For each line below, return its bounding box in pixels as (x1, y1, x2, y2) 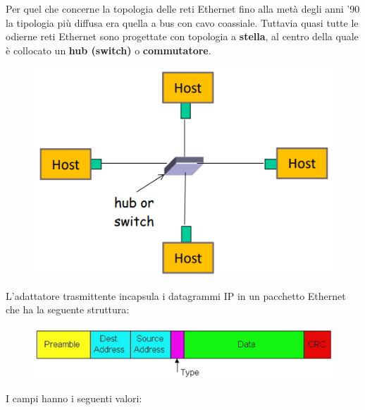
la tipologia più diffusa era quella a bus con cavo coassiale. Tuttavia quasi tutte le (6, 15, 359, 30)
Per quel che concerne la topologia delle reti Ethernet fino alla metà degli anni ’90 (6, 1, 360, 16)
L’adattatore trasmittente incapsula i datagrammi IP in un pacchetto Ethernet (6, 288, 346, 303)
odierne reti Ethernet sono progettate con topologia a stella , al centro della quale (6, 29, 359, 44)
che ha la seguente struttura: (6, 302, 130, 317)
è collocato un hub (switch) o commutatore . (6, 42, 211, 57)
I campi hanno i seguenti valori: (6, 390, 142, 405)
